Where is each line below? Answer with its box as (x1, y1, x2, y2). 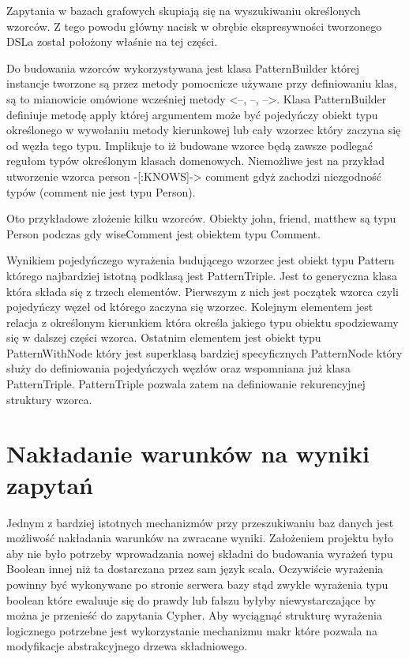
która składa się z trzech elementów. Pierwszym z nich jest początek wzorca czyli (6, 283, 399, 299)
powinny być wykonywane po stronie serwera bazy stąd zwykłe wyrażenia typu (6, 575, 388, 592)
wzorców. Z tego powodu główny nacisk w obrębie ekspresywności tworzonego (6, 17, 382, 34)
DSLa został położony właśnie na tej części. (6, 33, 218, 50)
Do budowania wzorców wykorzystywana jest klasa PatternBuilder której (6, 59, 360, 76)
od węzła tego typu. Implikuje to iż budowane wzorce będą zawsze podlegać (6, 137, 373, 153)
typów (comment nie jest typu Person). (6, 183, 196, 200)
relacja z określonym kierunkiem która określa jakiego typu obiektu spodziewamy (6, 313, 399, 330)
